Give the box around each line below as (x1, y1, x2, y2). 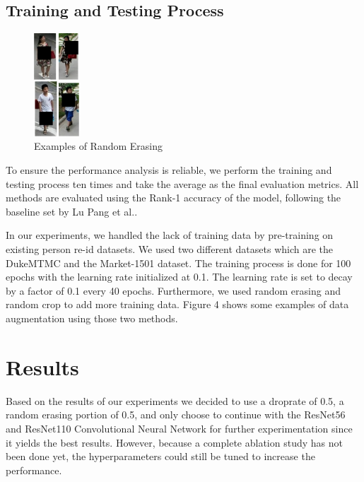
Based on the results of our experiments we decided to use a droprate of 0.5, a (6, 393, 344, 408)
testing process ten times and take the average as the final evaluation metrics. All (6, 176, 359, 191)
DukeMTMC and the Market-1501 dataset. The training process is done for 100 (6, 255, 351, 270)
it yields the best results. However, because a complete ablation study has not (6, 435, 343, 449)
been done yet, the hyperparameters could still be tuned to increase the (6, 449, 315, 464)
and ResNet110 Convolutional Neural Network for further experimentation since (6, 421, 353, 435)
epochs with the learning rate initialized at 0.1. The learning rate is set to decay (6, 269, 353, 284)
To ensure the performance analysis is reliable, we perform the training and (6, 163, 332, 177)
